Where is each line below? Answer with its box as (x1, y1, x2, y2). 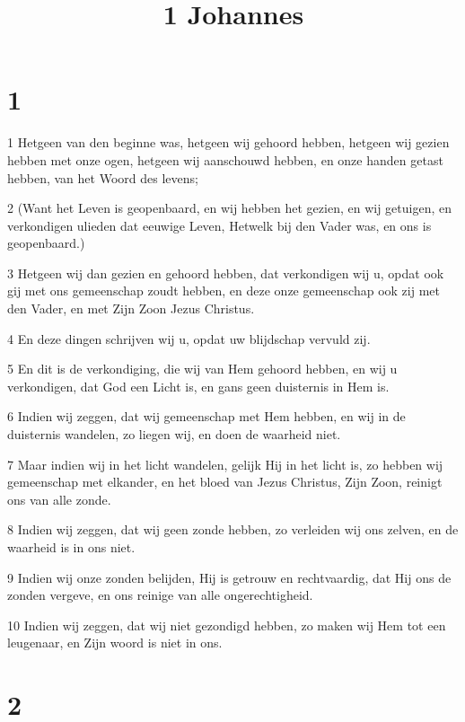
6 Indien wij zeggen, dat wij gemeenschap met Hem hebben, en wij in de (7, 407, 406, 426)
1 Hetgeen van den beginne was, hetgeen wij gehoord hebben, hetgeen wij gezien (7, 133, 450, 152)
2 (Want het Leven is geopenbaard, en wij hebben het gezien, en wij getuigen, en (7, 198, 452, 217)
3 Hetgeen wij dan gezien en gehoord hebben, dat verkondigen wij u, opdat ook (7, 263, 444, 282)
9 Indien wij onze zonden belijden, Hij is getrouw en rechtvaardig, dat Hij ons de (7, 568, 452, 586)
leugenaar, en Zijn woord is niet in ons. (7, 633, 223, 652)
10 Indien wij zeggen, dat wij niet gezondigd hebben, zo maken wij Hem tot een (7, 615, 446, 634)
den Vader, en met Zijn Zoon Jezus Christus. (7, 299, 255, 318)
